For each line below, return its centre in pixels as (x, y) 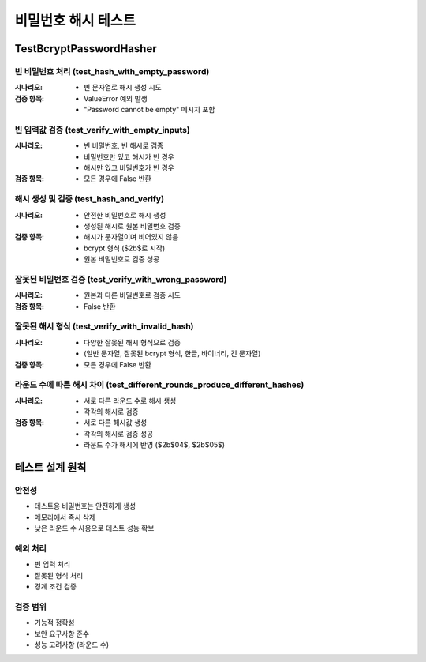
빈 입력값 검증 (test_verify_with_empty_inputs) (103, 130)
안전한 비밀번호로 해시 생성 (125, 215)
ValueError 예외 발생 (116, 98)
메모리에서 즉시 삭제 (65, 517)
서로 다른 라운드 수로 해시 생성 (130, 401)
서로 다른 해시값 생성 (116, 423)
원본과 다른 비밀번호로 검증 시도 (133, 295)
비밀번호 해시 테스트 (75, 21)
